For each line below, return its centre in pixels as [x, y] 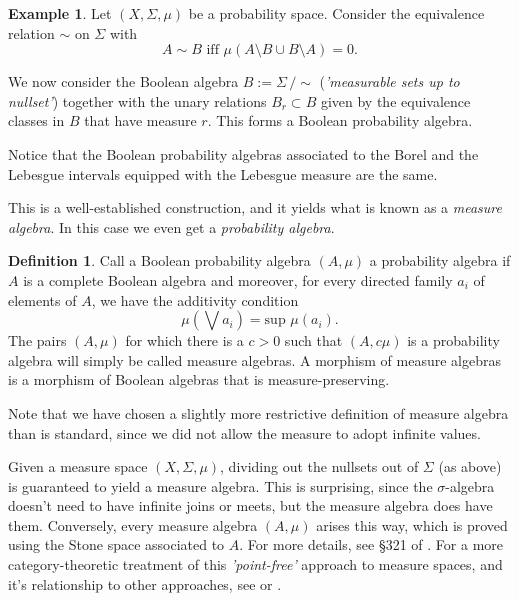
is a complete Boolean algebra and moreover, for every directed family [238, 279]
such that [313, 340]
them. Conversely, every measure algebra [133, 524]
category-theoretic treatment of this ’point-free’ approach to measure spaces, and [255, 564]
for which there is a [184, 340]
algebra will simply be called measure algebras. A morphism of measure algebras [254, 359]
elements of [42, 299]
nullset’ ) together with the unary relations [137, 100]
